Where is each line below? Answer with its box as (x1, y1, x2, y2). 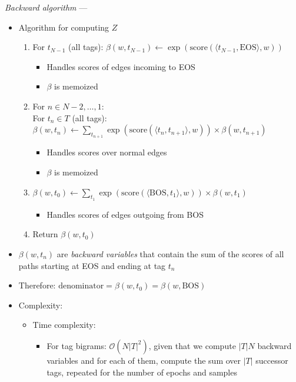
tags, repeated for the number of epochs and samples (46, 366, 237, 378)
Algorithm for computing (18, 21, 109, 33)
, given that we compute (148, 339, 236, 351)
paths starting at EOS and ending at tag (18, 259, 166, 271)
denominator (58, 282, 104, 291)
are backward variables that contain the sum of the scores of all (56, 247, 284, 260)
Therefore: (18, 279, 56, 291)
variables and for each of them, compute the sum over (46, 354, 241, 366)
